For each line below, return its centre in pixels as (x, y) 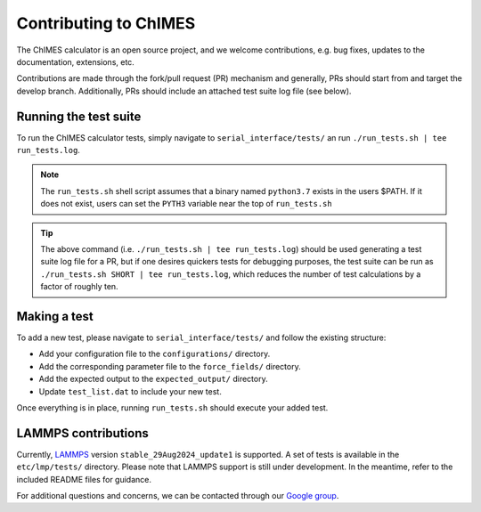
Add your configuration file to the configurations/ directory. (155, 354)
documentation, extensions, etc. (76, 61)
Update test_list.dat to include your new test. (130, 391)
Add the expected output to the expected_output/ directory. (153, 379)
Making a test (55, 316)
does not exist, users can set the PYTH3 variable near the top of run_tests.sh (187, 204)
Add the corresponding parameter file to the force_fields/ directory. (170, 366)
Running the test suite (79, 116)
